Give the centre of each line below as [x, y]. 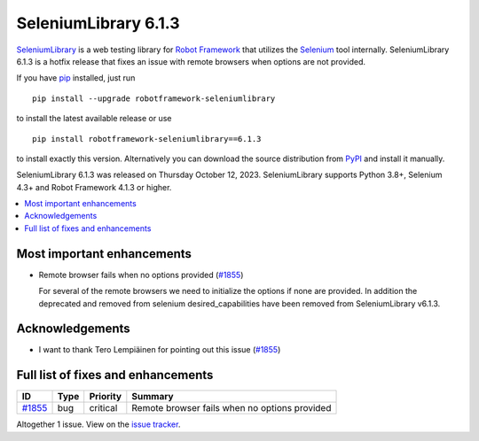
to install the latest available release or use [94, 119]
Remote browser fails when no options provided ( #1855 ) [141, 275]
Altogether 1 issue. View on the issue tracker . [98, 424]
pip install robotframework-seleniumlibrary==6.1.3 [147, 139]
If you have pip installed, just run [76, 78]
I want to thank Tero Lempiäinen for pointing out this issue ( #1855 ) [160, 350]
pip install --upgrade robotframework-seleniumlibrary [154, 98]
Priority [106, 397]
